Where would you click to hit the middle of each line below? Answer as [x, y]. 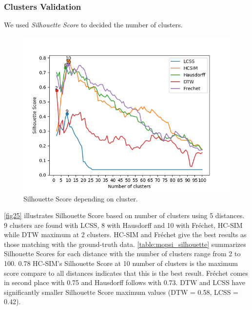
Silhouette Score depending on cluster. [81, 199]
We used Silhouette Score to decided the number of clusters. [93, 25]
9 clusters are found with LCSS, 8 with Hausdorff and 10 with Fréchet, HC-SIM [123, 225]
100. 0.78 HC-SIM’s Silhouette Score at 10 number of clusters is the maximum [121, 263]
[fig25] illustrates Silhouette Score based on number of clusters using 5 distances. [124, 215]
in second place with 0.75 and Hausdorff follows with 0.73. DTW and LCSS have [125, 282]
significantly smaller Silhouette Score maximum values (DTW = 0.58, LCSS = [121, 292]
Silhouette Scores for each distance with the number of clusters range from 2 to [122, 254]
